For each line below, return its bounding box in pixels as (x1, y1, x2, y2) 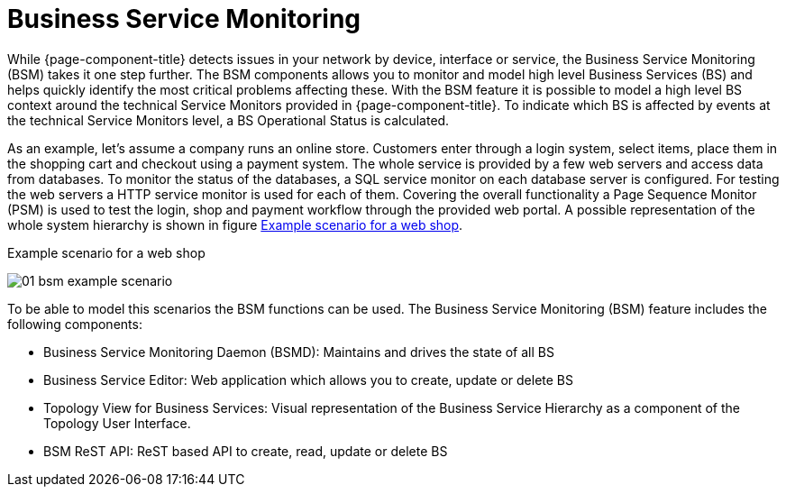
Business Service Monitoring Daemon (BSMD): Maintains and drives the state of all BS (43, 343, 554, 360)
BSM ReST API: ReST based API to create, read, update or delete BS (43, 443, 448, 459)
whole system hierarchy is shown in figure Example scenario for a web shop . (7, 216, 463, 233)
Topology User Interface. (43, 415, 191, 431)
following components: (7, 316, 142, 332)
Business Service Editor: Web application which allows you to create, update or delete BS (43, 371, 573, 388)
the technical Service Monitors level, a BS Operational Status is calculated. (7, 112, 450, 128)
